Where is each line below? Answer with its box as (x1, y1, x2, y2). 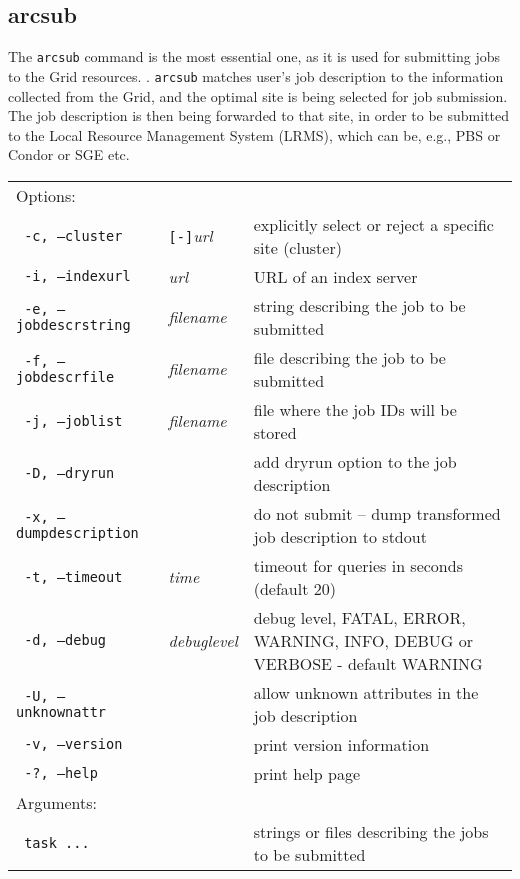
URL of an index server (253, 264, 418, 288)
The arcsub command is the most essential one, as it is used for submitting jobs (8, 46, 501, 67)
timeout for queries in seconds (253, 553, 463, 577)
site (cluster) (253, 235, 342, 259)
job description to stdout (253, 524, 427, 548)
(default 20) (253, 576, 336, 600)
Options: (16, 183, 76, 207)
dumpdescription (16, 524, 139, 541)
